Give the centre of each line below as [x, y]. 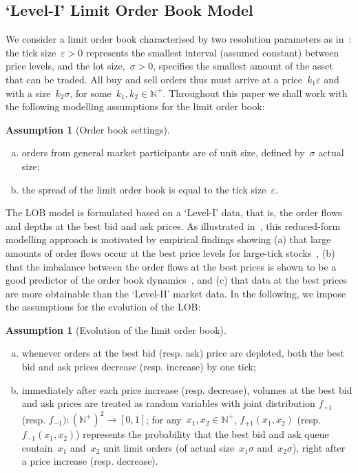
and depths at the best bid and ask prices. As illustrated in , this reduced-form [173, 225]
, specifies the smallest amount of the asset [243, 66]
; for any [164, 419]
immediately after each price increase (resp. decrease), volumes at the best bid [187, 389]
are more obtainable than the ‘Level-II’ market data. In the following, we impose [176, 293]
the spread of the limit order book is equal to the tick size [144, 189]
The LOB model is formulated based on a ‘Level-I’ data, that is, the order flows [174, 212]
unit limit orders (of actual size [169, 447]
